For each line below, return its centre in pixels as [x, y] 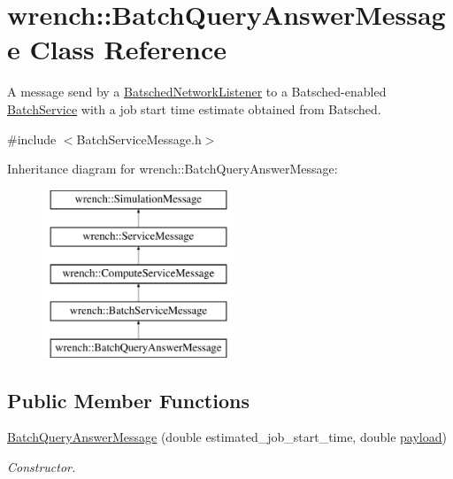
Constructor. [42, 467]
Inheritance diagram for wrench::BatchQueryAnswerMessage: [173, 169]
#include [32, 139]
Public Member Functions [128, 400]
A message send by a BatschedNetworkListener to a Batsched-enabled [197, 92]
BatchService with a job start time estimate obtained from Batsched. [194, 108]
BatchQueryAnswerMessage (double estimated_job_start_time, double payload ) [227, 437]
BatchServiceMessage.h [139, 139]
